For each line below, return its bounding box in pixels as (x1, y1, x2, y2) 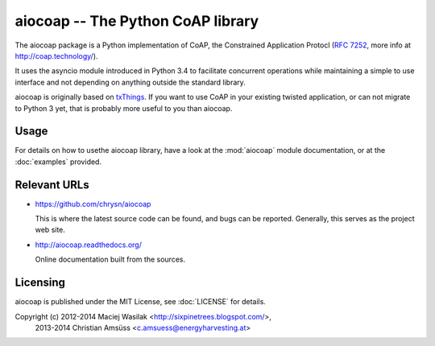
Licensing (14, 276, 66, 290)
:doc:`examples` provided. (14, 157, 102, 167)
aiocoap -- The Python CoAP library (14, 12, 259, 30)
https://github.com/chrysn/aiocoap (35, 199, 151, 208)
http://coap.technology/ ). (14, 51, 98, 60)
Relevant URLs (14, 178, 89, 192)
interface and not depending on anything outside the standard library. (14, 77, 246, 87)
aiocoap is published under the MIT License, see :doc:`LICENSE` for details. (14, 297, 266, 307)
